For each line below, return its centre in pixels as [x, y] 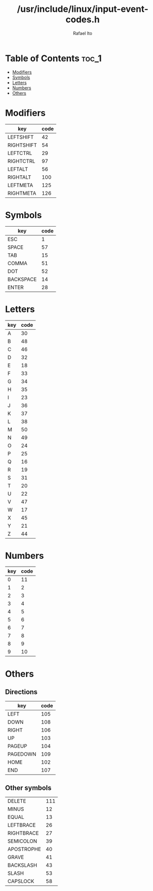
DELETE [17, 801]
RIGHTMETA [22, 193]
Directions [21, 692]
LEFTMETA [20, 185]
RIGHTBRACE [23, 833]
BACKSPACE [22, 279]
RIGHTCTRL [21, 161]
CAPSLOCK [21, 881]
